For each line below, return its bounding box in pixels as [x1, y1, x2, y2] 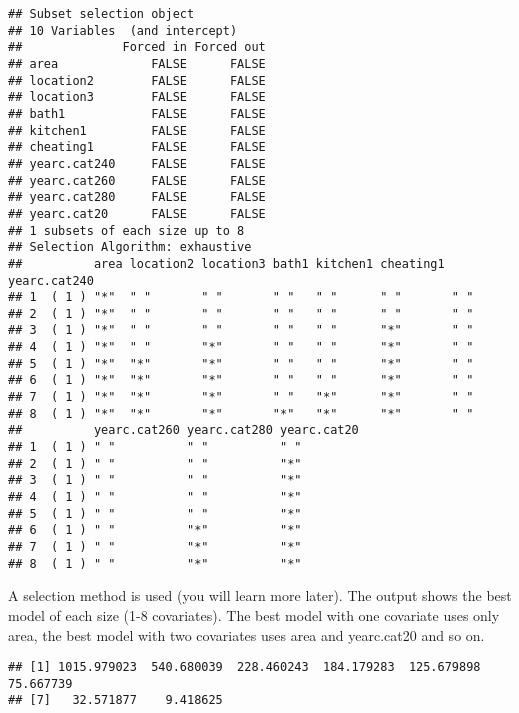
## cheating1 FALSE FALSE [8, 140, 266, 155]
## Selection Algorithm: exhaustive [8, 240, 252, 255]
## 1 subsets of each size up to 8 [8, 223, 245, 238]
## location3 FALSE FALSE [8, 90, 266, 105]
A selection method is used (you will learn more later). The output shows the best [8, 585, 512, 606]
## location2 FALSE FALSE [8, 73, 266, 88]
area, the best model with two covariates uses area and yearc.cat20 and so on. [8, 624, 485, 645]
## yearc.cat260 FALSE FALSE [8, 173, 266, 188]
